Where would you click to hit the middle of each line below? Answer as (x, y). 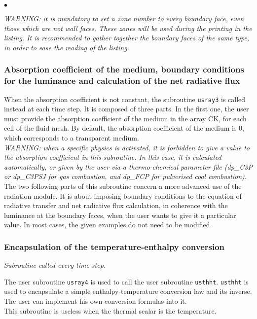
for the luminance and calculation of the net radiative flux (122, 81)
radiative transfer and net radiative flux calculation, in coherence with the (116, 205)
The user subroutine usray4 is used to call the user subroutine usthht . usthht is (126, 281)
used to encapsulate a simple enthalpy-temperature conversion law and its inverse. (128, 291)
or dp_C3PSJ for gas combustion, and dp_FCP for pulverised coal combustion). (126, 176)
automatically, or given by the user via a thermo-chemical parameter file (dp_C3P (128, 166)
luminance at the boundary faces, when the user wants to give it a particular (120, 215)
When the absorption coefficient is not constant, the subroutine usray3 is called (125, 99)
